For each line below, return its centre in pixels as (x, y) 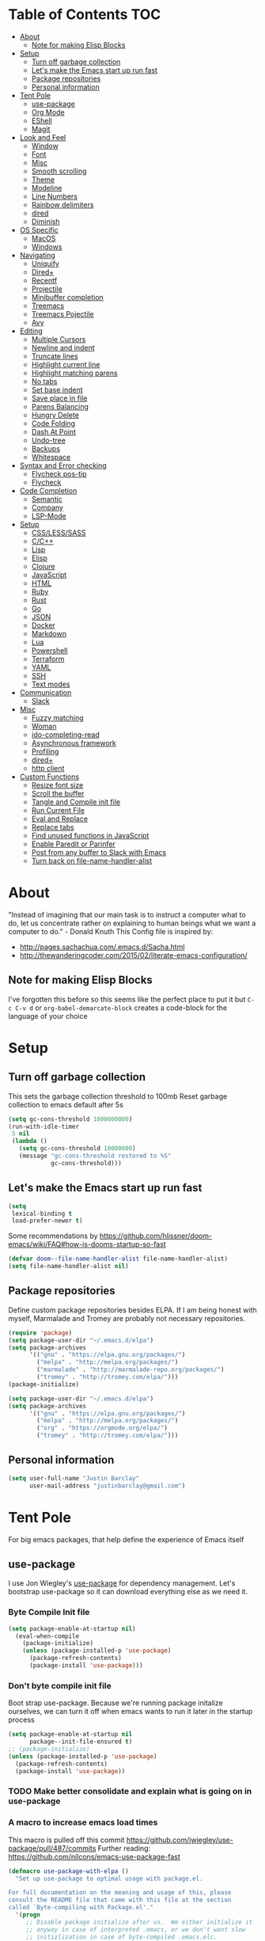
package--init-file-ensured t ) (81, 1742)
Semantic (47, 499)
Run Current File (58, 810)
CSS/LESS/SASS (59, 533)
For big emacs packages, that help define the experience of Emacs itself (126, 1539)
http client (48, 768)
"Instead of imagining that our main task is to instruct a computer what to (127, 914)
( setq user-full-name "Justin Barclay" (74, 1478)
